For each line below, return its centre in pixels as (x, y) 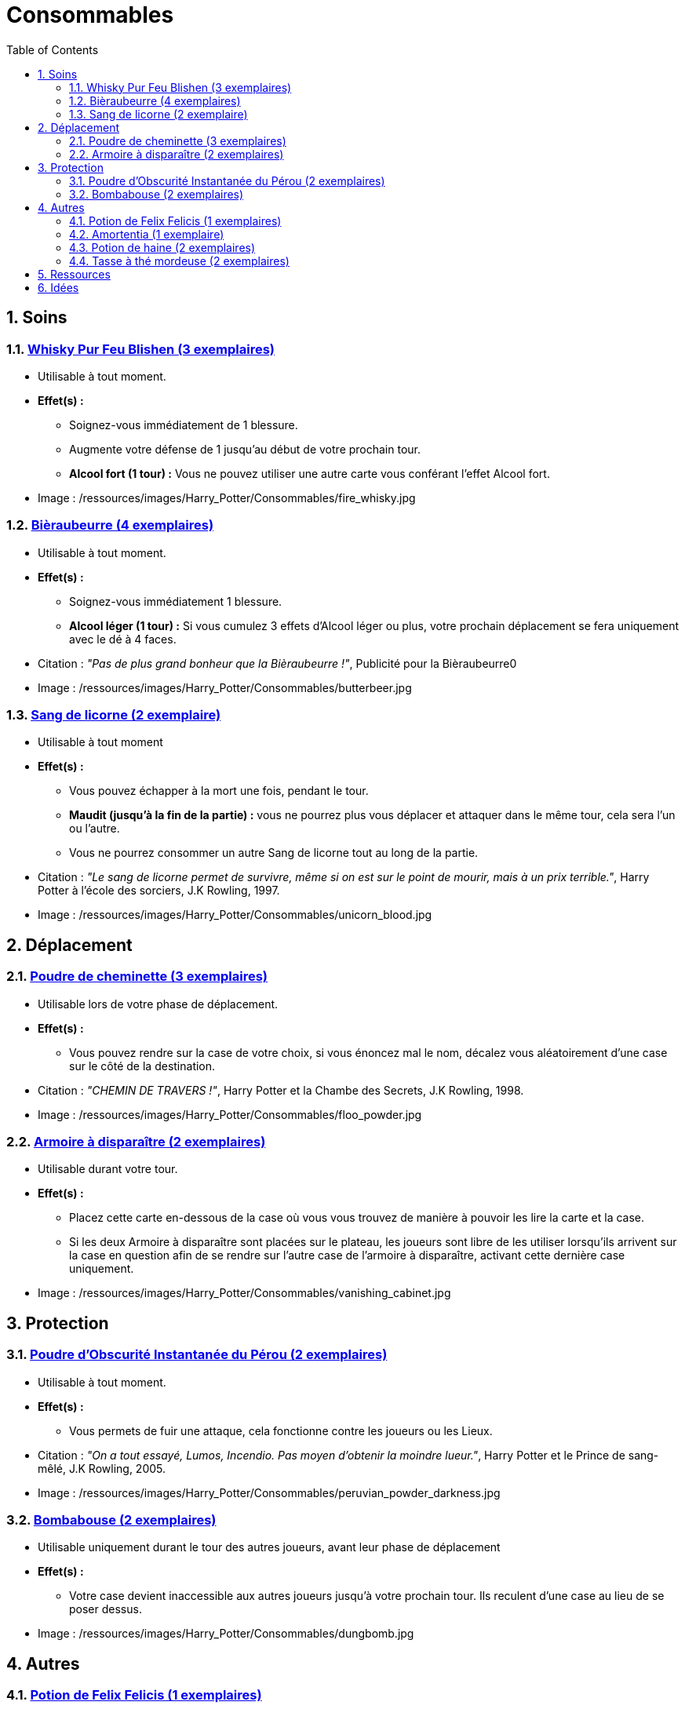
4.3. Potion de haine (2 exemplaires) (162, 247)
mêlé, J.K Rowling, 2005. (102, 1468)
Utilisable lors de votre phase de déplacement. (158, 1004)
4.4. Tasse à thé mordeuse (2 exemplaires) (179, 261)
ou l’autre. (95, 829)
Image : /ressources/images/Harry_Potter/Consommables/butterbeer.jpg (225, 687)
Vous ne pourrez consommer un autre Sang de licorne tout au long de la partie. (274, 853)
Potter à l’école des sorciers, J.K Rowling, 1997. (159, 891)
